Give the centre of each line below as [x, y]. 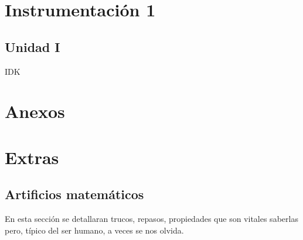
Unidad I [33, 46]
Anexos [35, 111]
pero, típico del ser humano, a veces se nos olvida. [94, 230]
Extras [32, 157]
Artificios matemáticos [74, 194]
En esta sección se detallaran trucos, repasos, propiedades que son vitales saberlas [151, 219]
